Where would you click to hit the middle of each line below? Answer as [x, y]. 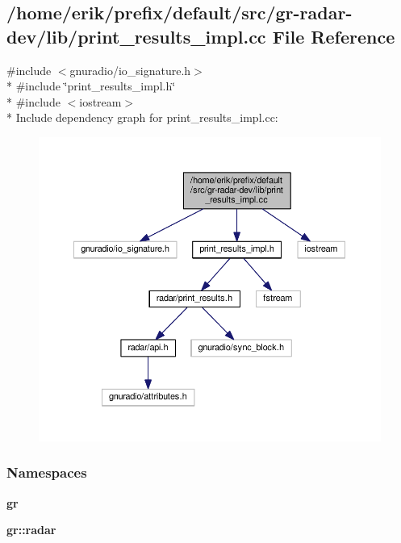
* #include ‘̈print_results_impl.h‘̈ [91, 86]
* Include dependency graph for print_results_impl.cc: [142, 117]
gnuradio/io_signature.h [130, 70]
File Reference [334, 36]
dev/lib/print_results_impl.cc [136, 36]
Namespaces [47, 472]
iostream [100, 101]
